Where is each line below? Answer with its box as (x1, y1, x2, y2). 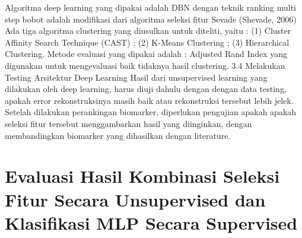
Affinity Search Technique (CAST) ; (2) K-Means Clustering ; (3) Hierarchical (5, 36, 290, 48)
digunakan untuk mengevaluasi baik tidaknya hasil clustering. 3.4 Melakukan (5, 59, 285, 71)
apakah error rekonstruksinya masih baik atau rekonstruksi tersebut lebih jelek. (5, 94, 294, 106)
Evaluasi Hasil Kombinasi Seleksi (5, 164, 280, 188)
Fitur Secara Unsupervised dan (5, 187, 266, 211)
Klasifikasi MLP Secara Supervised (5, 210, 298, 234)
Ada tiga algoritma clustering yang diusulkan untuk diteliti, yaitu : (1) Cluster (5, 24, 291, 37)
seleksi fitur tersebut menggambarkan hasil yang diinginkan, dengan (5, 117, 252, 129)
